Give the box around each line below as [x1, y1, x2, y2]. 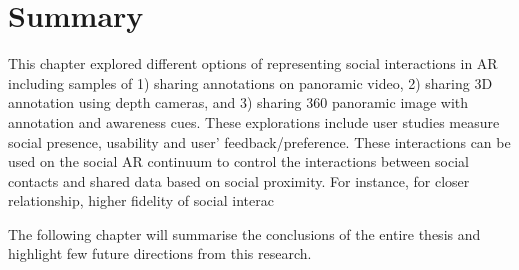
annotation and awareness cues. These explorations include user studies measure [8, 111, 500, 132]
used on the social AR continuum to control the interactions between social [8, 151, 469, 172]
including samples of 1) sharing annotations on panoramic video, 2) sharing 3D [8, 72, 493, 93]
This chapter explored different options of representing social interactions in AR [8, 53, 498, 74]
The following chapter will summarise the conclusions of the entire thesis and [8, 223, 481, 244]
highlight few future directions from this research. [8, 243, 312, 264]
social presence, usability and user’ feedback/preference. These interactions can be [8, 131, 511, 152]
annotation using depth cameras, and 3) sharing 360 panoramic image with [8, 92, 469, 113]
